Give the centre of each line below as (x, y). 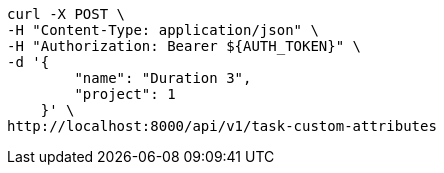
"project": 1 (125, 94)
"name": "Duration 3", (163, 78)
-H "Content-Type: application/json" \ (163, 30)
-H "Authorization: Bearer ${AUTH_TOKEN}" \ (184, 46)
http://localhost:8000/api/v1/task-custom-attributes (222, 126)
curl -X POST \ (66, 14)
